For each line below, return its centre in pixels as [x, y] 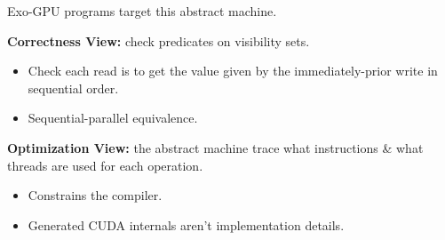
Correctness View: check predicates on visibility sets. [159, 40]
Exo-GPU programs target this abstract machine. [142, 11]
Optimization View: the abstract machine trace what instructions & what [215, 147]
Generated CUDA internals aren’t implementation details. [186, 224]
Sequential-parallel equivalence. [113, 118]
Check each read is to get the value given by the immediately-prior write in [233, 71]
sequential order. [73, 88]
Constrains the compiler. [95, 195]
